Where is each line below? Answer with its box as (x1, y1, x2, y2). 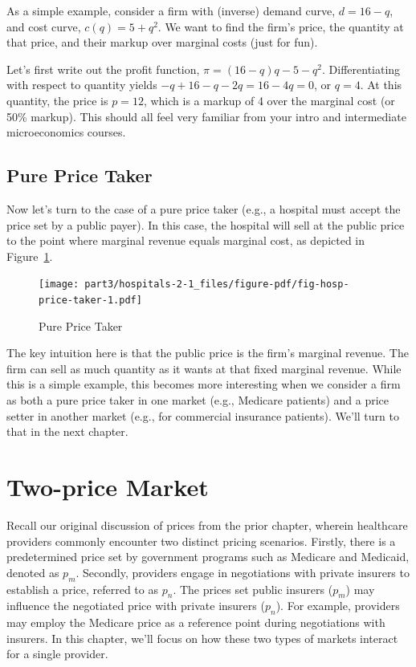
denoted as (6, 563, 59, 580)
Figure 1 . (6, 247, 53, 264)
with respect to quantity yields (6, 76, 157, 93)
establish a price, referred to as (6, 580, 158, 597)
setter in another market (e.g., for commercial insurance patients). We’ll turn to (6, 407, 399, 424)
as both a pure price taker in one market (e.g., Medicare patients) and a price (6, 392, 389, 409)
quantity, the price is (6, 92, 108, 108)
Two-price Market (6, 470, 209, 502)
